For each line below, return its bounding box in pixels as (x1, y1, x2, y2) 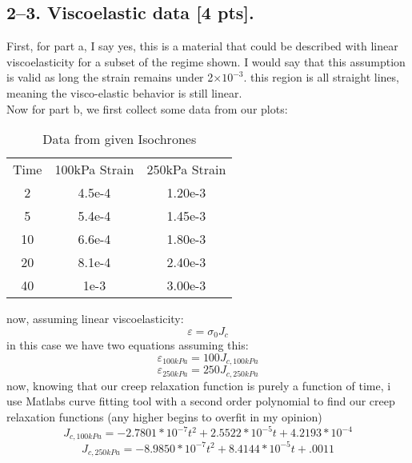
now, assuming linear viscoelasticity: (6, 310, 184, 327)
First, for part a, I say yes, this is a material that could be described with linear (6, 38, 398, 54)
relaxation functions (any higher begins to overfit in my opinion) (6, 408, 322, 425)
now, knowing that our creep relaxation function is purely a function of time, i (6, 377, 391, 393)
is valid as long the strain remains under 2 (6, 69, 214, 86)
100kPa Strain (54, 160, 134, 179)
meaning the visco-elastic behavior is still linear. (6, 84, 242, 101)
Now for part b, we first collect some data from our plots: (6, 100, 288, 117)
